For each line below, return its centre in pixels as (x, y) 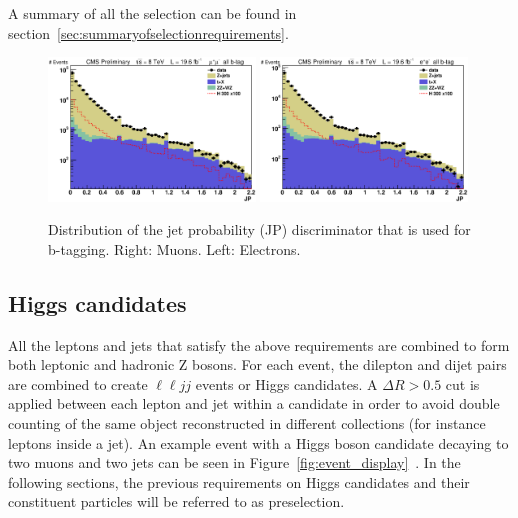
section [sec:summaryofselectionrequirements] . (148, 32)
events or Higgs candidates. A (286, 383)
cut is (462, 383)
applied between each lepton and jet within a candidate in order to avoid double (254, 403)
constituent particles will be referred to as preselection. (176, 501)
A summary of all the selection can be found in (152, 13)
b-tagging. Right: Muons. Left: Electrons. (174, 248)
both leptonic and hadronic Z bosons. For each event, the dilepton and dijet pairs (257, 364)
